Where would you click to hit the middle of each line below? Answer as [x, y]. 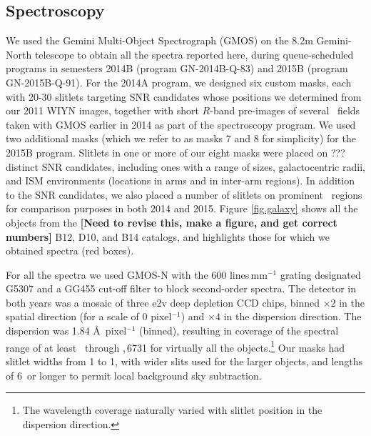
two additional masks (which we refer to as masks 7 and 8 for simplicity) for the [181, 138]
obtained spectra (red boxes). [70, 251]
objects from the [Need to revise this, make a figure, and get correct [172, 222]
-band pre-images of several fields [285, 110]
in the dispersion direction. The [293, 316]
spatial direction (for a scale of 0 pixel [89, 316]
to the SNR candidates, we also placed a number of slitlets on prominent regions [184, 194]
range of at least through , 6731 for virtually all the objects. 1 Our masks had [176, 346]
